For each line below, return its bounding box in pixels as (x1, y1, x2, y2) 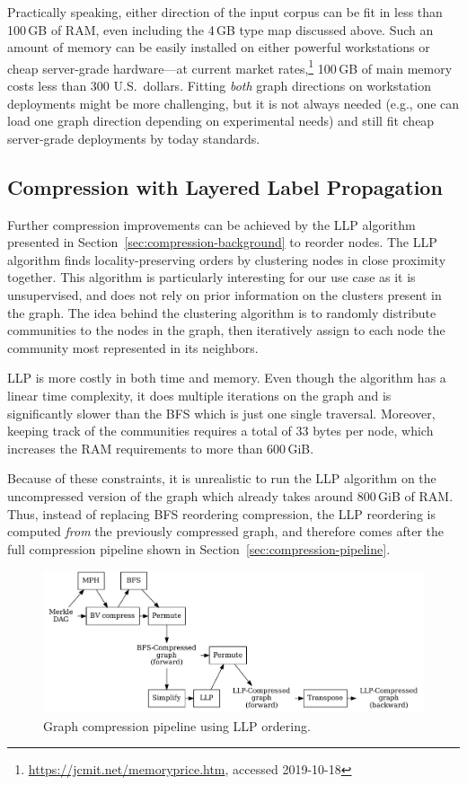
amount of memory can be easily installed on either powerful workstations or (7, 38, 430, 57)
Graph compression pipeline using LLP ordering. (43, 716, 311, 735)
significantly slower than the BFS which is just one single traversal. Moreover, (7, 403, 436, 422)
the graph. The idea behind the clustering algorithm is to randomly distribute (7, 303, 436, 322)
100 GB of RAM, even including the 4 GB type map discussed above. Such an (7, 20, 434, 39)
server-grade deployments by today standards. (7, 128, 260, 147)
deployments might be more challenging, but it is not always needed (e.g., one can (7, 93, 460, 112)
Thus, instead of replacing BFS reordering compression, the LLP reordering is (7, 504, 436, 523)
